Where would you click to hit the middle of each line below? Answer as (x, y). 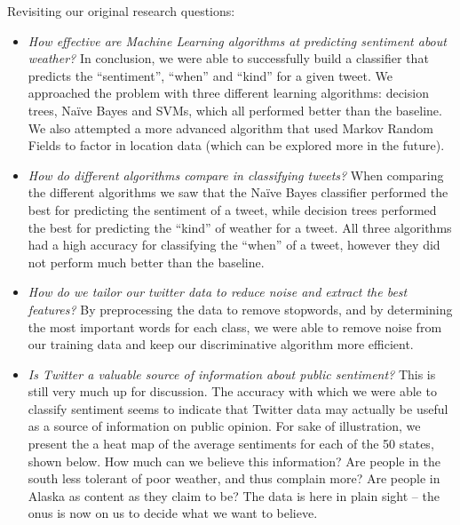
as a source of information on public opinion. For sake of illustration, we (224, 426)
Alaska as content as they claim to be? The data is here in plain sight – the (234, 495)
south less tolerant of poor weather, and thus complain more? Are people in (234, 478)
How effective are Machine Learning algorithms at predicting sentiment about (237, 40)
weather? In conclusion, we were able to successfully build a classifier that (228, 58)
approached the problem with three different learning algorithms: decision (228, 93)
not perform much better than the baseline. (146, 262)
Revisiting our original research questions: (121, 11)
